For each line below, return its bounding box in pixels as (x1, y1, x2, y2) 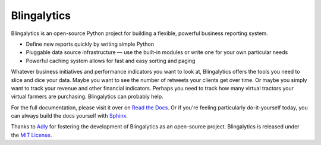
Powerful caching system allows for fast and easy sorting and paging (26, 57, 196, 64)
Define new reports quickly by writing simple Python (26, 40, 155, 48)
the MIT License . (11, 131, 52, 138)
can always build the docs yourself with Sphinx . (11, 112, 128, 119)
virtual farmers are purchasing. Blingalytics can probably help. (11, 93, 163, 100)
